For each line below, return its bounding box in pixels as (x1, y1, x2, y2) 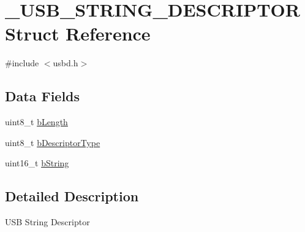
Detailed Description (5, 187, 139, 206)
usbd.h (53, 56, 78, 69)
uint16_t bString (5, 157, 69, 169)
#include (5, 56, 39, 69)
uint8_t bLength (5, 115, 68, 128)
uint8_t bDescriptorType (5, 136, 100, 149)
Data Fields (5, 87, 80, 106)
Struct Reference (5, 21, 151, 46)
